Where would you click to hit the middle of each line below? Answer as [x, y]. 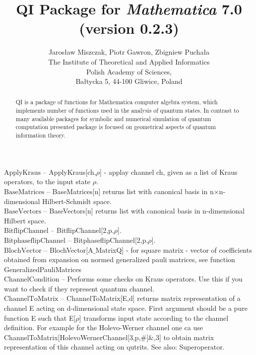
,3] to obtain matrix [184, 337]
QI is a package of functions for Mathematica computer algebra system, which [117, 102]
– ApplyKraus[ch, [69, 172]
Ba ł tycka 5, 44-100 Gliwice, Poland [129, 81]
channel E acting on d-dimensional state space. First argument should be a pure [126, 308]
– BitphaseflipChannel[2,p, [108, 240]
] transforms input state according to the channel [154, 318]
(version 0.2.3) [129, 28]
